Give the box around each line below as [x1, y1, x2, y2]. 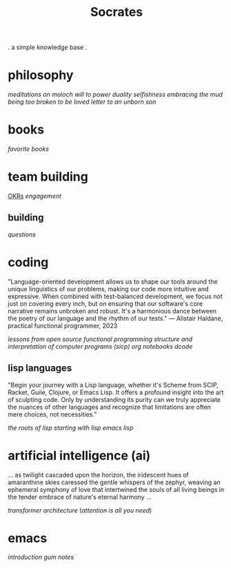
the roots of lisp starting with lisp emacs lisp [8, 423, 134, 432]
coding [8, 255, 49, 270]
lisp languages [8, 363, 72, 374]
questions [8, 230, 37, 239]
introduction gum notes [8, 553, 74, 561]
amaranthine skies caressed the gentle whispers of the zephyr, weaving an [8, 478, 221, 486]
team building [8, 169, 88, 185]
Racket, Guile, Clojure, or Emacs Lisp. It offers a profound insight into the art [8, 388, 224, 396]
